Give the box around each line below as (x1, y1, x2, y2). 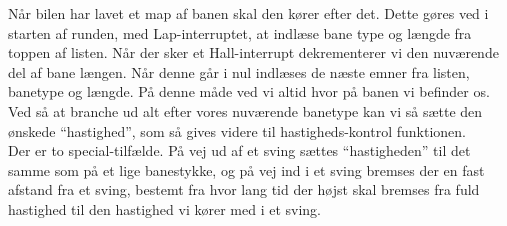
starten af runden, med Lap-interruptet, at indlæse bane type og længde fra (8, 22, 472, 43)
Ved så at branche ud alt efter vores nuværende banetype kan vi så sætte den (8, 100, 483, 121)
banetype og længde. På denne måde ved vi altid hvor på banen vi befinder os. (8, 81, 490, 102)
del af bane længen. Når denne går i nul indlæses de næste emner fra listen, (8, 61, 470, 82)
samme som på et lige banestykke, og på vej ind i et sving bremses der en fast (8, 159, 485, 180)
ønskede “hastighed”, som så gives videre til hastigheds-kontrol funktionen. (8, 120, 466, 141)
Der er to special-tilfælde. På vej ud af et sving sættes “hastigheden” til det (8, 140, 471, 161)
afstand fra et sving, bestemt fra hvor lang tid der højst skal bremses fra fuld (8, 179, 480, 200)
